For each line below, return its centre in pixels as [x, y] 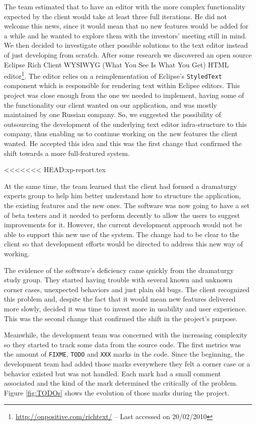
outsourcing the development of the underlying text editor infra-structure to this [126, 124]
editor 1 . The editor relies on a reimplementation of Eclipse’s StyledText [113, 75]
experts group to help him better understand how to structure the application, [123, 196]
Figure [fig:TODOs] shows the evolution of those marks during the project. [117, 392]
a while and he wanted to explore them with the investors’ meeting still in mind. [126, 35]
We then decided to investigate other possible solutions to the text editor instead [126, 45]
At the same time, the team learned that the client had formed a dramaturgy [121, 186]
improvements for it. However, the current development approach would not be [123, 225]
